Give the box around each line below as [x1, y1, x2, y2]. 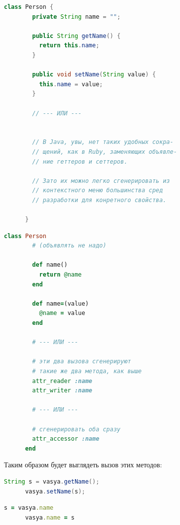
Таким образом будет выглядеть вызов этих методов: [4, 459, 162, 470]
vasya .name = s [25, 514, 75, 521]
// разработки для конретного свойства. [32, 196, 167, 204]
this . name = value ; [39, 80, 103, 88]
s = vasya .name [4, 504, 54, 512]
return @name [39, 271, 82, 279]
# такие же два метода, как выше [32, 367, 142, 375]
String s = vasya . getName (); [4, 478, 100, 485]
